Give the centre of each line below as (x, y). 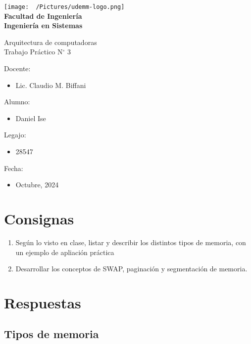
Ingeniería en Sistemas (43, 25)
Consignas (39, 218)
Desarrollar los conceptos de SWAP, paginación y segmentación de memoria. (131, 269)
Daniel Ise (31, 118)
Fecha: (14, 168)
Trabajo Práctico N (33, 52)
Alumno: (17, 102)
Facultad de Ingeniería (43, 16)
